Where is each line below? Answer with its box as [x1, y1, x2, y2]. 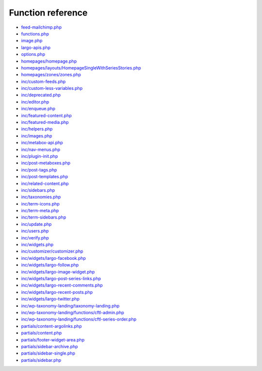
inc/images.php [21, 133, 52, 138]
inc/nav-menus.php [21, 146, 61, 152]
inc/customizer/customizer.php [21, 248, 83, 254]
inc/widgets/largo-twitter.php [21, 296, 80, 302]
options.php [21, 51, 46, 57]
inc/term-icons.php [21, 201, 60, 206]
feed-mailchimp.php [21, 24, 62, 30]
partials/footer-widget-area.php [21, 337, 85, 342]
